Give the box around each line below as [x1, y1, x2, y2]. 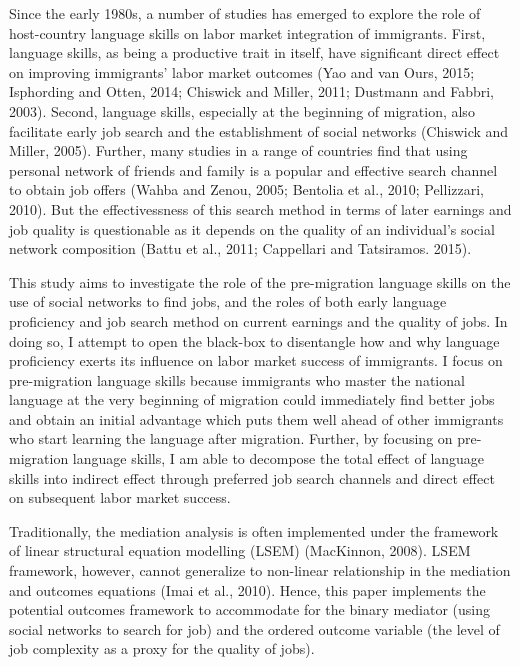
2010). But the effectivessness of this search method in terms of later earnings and [9, 198, 512, 219]
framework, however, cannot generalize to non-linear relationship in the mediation [9, 560, 511, 581]
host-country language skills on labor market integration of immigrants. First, [9, 22, 486, 43]
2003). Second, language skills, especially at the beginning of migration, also [9, 100, 475, 121]
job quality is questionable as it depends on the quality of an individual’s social [9, 218, 495, 239]
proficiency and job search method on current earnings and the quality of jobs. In [9, 310, 508, 331]
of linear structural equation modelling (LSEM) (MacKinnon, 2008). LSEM [9, 540, 471, 561]
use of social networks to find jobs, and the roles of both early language [9, 291, 447, 312]
